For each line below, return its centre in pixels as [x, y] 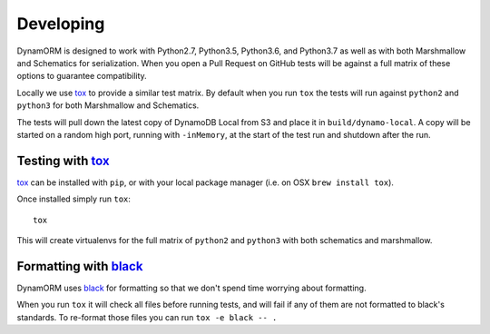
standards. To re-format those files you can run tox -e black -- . [147, 317]
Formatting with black [80, 266]
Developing [61, 24]
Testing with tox [63, 160]
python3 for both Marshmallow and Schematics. [108, 105]
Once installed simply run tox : [74, 199]
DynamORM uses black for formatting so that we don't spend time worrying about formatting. [191, 288]
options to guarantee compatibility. [82, 76]
